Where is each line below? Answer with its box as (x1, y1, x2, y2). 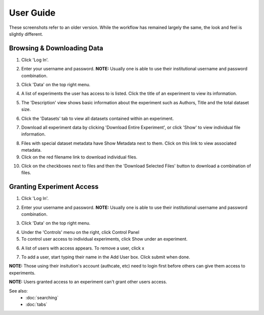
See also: (9, 288, 28, 293)
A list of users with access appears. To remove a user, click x (21, 245, 144, 251)
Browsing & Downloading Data (9, 44, 104, 52)
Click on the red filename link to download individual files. (21, 154, 138, 160)
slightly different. (9, 31, 44, 37)
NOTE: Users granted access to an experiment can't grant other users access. (9, 279, 167, 285)
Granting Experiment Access (9, 182, 99, 191)
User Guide (9, 7, 56, 18)
